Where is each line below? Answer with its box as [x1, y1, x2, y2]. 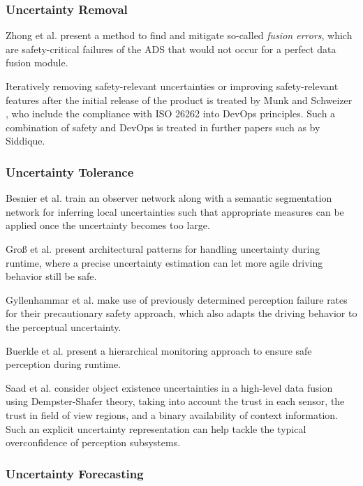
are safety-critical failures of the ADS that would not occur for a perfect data [6, 41, 336, 56]
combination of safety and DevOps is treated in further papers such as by [6, 119, 320, 134]
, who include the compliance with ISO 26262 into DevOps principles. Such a [6, 106, 336, 121]
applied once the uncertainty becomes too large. [6, 218, 210, 233]
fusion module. [6, 55, 68, 70]
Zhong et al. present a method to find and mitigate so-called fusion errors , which [6, 28, 353, 43]
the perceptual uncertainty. [6, 319, 121, 334]
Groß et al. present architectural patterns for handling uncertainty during [6, 241, 320, 256]
